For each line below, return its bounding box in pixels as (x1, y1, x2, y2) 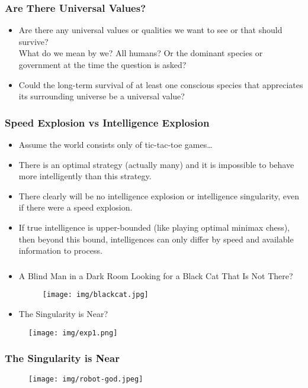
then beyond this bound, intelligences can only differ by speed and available (18, 232, 294, 245)
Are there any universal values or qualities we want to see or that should (18, 24, 283, 36)
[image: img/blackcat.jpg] (42, 290, 149, 299)
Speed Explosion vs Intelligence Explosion (5, 115, 210, 130)
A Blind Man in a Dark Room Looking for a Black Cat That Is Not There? (18, 269, 293, 282)
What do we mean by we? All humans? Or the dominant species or (18, 47, 263, 59)
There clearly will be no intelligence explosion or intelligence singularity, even (18, 189, 299, 202)
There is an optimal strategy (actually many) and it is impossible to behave (18, 158, 294, 170)
